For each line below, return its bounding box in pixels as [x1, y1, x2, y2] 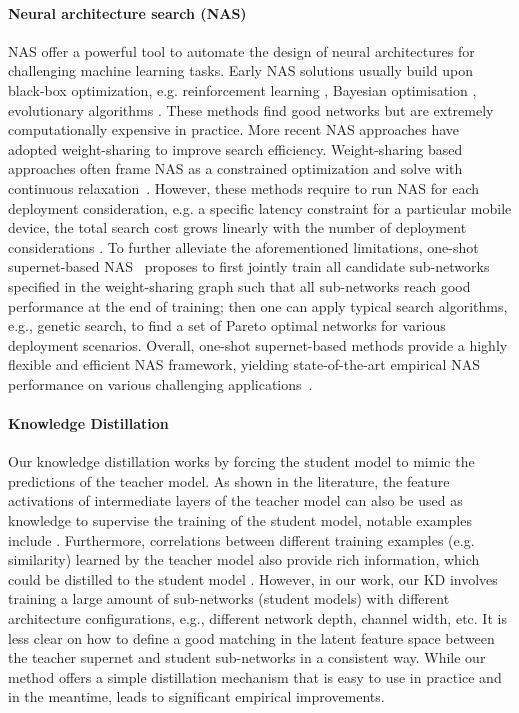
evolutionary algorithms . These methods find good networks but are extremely [8, 99, 494, 120]
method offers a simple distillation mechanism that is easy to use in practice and [8, 666, 502, 687]
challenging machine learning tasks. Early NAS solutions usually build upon [8, 60, 474, 81]
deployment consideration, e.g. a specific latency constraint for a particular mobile [8, 197, 512, 218]
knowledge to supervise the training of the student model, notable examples [8, 510, 472, 531]
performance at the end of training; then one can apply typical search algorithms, [8, 295, 508, 316]
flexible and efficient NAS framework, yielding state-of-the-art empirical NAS [8, 354, 480, 375]
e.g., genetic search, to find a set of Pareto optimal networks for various [8, 315, 446, 336]
